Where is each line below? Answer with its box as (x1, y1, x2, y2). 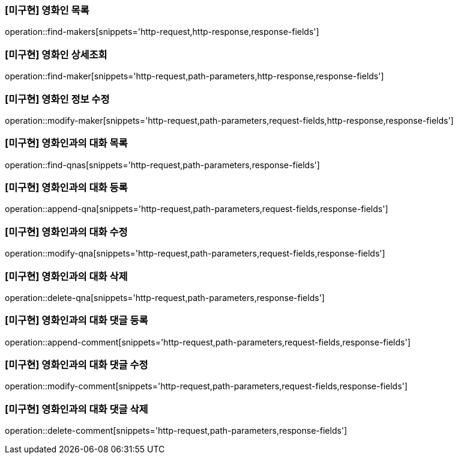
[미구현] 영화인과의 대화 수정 (5, 225, 128, 238)
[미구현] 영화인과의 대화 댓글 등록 (5, 314, 148, 327)
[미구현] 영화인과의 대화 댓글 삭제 (5, 403, 148, 415)
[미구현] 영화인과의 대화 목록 (5, 137, 128, 150)
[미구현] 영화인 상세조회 (5, 48, 107, 61)
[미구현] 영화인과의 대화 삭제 (5, 270, 128, 282)
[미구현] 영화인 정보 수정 (5, 93, 110, 105)
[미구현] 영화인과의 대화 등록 (5, 181, 128, 193)
